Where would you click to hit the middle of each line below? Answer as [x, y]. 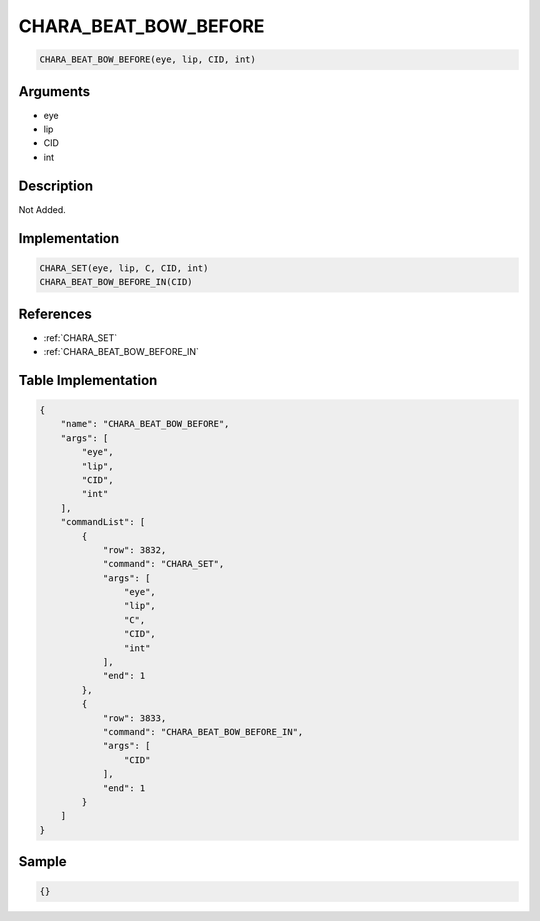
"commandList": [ [103, 522]
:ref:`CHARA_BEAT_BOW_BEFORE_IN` [121, 351]
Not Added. [42, 209]
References [55, 313]
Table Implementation [88, 380]
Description [56, 185]
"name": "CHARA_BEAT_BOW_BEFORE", [145, 424]
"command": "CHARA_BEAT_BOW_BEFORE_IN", [203, 731]
